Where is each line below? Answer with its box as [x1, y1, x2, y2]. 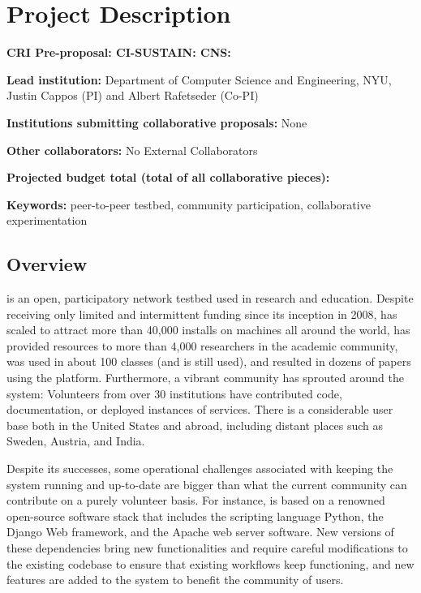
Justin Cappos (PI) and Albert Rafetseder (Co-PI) [6, 87, 259, 104]
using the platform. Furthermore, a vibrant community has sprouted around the [6, 369, 404, 386]
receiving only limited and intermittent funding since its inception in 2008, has [6, 305, 397, 322]
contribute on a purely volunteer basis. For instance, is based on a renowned [6, 492, 385, 509]
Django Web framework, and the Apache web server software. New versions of [6, 523, 394, 540]
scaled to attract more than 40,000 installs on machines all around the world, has [6, 321, 410, 338]
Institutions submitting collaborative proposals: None [6, 114, 307, 131]
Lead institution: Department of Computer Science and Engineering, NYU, [6, 71, 392, 88]
